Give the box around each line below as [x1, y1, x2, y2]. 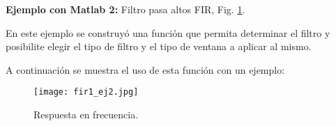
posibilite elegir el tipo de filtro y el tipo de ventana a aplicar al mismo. [6, 39, 312, 54]
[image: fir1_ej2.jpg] [33, 87, 139, 97]
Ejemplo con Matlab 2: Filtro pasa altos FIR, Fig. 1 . [6, 2, 245, 16]
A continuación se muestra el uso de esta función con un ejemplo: [6, 62, 285, 77]
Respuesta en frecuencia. [33, 107, 139, 122]
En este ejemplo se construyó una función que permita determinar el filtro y [6, 25, 330, 40]
